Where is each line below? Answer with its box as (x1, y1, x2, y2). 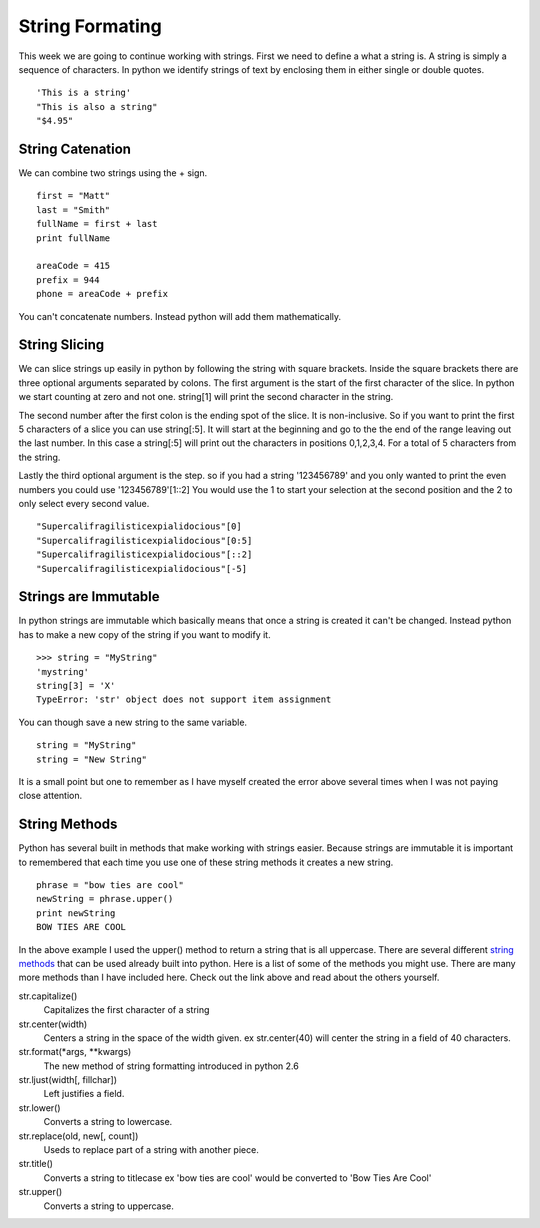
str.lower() (18, 1101, 61, 1114)
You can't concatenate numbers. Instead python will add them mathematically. (18, 310, 342, 322)
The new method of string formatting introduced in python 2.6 (43, 1060, 299, 1072)
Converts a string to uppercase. (43, 1200, 175, 1212)
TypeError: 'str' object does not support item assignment (36, 694, 332, 705)
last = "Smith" (36, 204, 111, 215)
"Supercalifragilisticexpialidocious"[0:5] (36, 535, 253, 546)
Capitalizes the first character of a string (43, 1004, 210, 1016)
